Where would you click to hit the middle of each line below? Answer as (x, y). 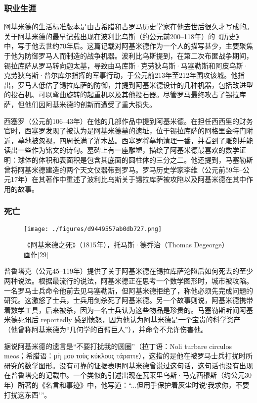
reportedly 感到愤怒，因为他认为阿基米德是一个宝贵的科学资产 (141, 319)
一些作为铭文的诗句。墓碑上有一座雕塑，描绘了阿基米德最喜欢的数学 (128, 150)
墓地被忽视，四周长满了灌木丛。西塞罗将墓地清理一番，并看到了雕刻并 (132, 140)
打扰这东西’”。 (28, 394)
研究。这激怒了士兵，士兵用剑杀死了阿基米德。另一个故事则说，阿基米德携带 (128, 300)
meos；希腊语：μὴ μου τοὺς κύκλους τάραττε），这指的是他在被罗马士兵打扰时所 (128, 356)
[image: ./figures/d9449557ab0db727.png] (93, 229)
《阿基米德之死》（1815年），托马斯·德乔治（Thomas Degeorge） (126, 245)
